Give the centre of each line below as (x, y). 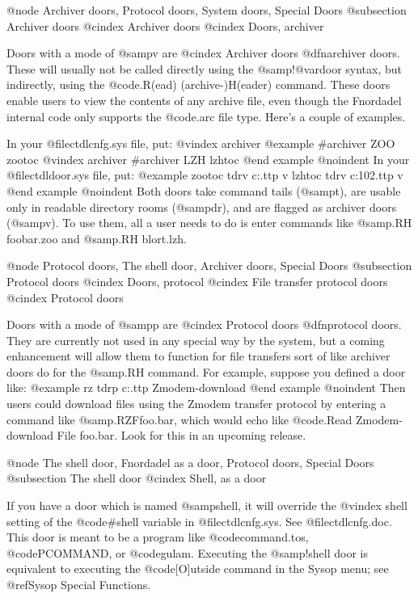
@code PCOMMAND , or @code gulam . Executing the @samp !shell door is (188, 552)
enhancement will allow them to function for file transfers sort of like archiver (198, 356)
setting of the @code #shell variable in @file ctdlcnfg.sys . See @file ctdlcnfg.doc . (199, 521)
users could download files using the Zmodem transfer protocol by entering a (196, 404)
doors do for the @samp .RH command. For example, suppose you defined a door (206, 371)
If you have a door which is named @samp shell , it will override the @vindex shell (207, 505)
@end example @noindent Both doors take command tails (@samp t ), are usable (204, 190)
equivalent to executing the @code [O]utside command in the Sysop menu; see (198, 569)
